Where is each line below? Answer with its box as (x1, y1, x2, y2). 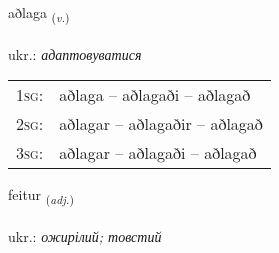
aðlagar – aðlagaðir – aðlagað (59, 112, 263, 136)
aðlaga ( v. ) (8, 2, 70, 25)
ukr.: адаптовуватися (8, 43, 142, 64)
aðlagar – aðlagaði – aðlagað (59, 141, 257, 165)
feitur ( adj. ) (8, 184, 74, 208)
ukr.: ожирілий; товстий (8, 226, 162, 247)
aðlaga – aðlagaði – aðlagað (59, 83, 251, 107)
